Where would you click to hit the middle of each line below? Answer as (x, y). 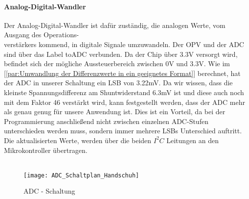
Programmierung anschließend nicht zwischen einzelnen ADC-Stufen (106, 121)
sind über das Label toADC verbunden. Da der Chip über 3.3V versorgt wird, (121, 54)
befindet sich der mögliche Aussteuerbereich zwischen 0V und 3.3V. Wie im (117, 63)
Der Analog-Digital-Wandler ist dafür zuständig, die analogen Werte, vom (115, 25)
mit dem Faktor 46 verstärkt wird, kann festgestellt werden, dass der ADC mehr (124, 102)
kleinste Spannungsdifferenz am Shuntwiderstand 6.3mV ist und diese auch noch (124, 92)
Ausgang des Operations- (42, 35)
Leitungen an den (193, 140)
